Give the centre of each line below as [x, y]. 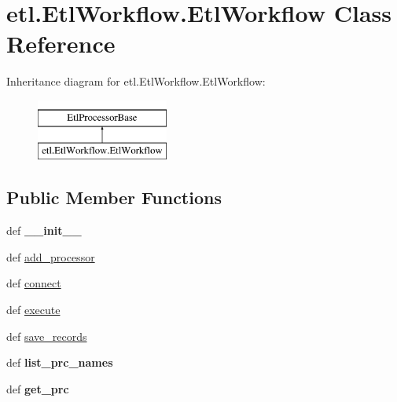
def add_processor [51, 256]
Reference [61, 44]
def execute [33, 310]
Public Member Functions [114, 197]
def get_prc [38, 388]
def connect [34, 283]
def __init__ [44, 230]
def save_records [47, 336]
